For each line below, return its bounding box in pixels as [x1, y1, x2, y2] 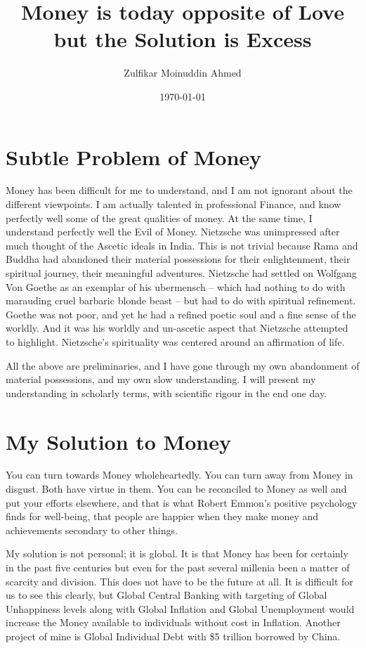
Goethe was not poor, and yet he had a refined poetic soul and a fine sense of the [6, 306, 356, 321]
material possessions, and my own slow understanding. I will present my [6, 372, 316, 387]
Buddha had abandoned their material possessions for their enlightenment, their [6, 252, 351, 266]
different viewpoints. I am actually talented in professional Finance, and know [6, 197, 341, 212]
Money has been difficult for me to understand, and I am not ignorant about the [6, 183, 353, 197]
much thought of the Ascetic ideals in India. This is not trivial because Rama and [6, 238, 358, 252]
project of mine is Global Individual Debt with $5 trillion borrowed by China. [6, 629, 341, 643]
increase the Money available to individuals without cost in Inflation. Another [6, 615, 341, 630]
